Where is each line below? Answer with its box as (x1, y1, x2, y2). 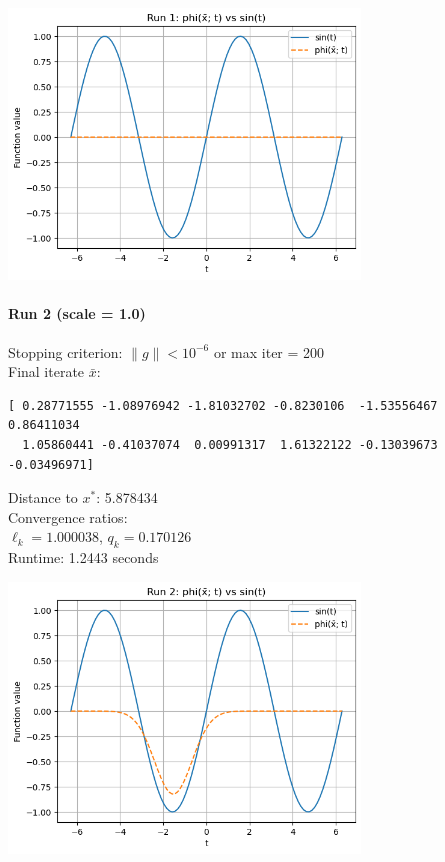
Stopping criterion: (8, 341, 123, 362)
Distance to (8, 487, 78, 508)
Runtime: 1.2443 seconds (8, 547, 159, 568)
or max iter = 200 (213, 341, 325, 362)
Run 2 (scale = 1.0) (8, 303, 146, 324)
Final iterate (8, 361, 85, 382)
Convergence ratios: (8, 506, 128, 527)
